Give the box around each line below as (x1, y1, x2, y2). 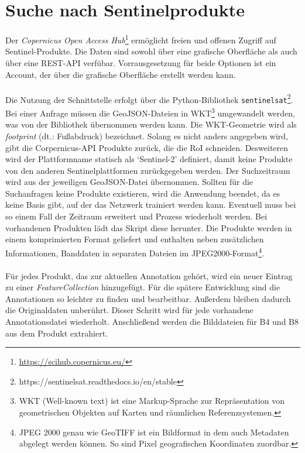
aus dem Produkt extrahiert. (5, 327, 108, 339)
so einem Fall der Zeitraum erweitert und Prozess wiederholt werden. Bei (5, 210, 268, 222)
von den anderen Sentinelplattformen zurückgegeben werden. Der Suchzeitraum (5, 164, 290, 176)
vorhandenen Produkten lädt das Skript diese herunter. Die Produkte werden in (5, 221, 292, 234)
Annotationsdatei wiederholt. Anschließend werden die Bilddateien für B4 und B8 (5, 315, 299, 328)
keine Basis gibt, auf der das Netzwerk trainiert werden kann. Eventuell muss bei (5, 198, 296, 211)
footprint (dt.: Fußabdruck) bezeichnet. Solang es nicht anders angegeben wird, (5, 129, 289, 142)
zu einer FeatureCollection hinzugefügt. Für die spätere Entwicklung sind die (5, 281, 280, 293)
